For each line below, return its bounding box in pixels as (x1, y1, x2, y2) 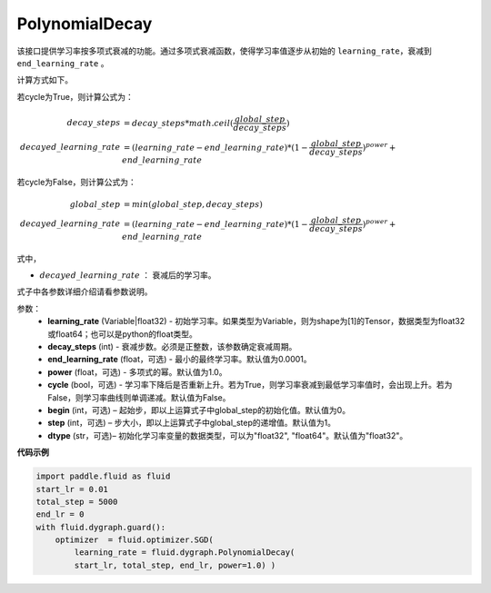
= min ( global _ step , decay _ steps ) (123, 199, 263, 209)
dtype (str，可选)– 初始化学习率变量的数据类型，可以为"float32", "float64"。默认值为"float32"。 (47, 430, 408, 440)
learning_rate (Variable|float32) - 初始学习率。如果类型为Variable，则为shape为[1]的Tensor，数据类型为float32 (47, 316, 466, 327)
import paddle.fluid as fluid (35, 471, 171, 481)
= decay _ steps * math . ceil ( (123, 118, 234, 128)
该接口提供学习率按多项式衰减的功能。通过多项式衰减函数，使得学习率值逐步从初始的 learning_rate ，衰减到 (16, 45, 432, 56)
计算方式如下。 (16, 74, 73, 85)
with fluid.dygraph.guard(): (35, 522, 166, 532)
